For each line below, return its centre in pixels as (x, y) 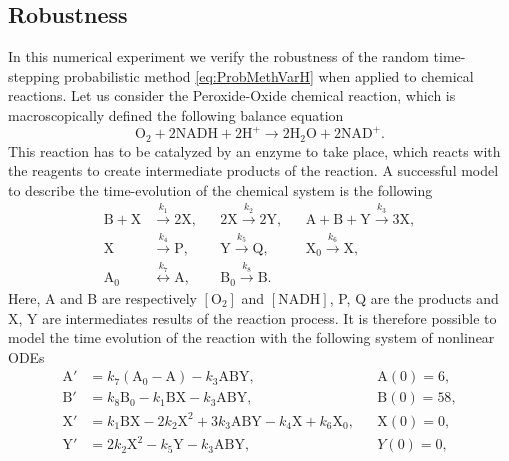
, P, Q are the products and (414, 297)
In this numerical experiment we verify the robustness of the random (218, 56)
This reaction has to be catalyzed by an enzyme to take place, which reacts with (254, 150)
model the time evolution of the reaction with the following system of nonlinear (251, 337)
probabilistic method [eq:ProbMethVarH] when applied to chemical (269, 75)
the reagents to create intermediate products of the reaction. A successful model (253, 170)
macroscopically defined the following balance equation (176, 114)
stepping (34, 75)
